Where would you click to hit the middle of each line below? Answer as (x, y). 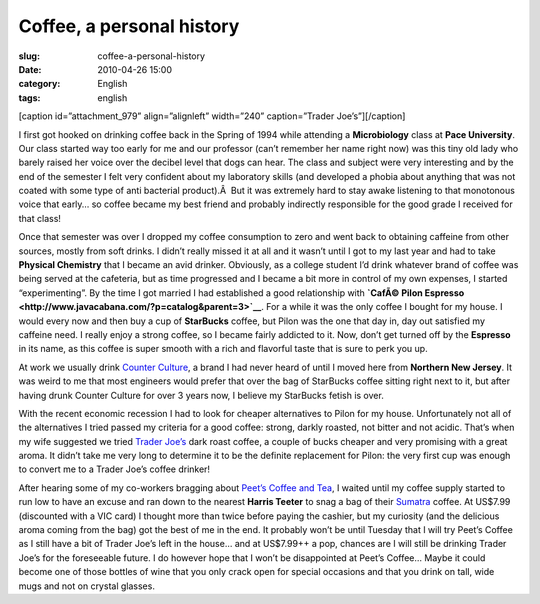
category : (39, 84)
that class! (40, 218)
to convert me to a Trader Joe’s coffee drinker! (114, 469)
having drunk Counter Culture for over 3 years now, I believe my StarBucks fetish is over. (201, 395)
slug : (29, 56)
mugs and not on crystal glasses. (86, 586)
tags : (29, 97)
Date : (30, 69)
